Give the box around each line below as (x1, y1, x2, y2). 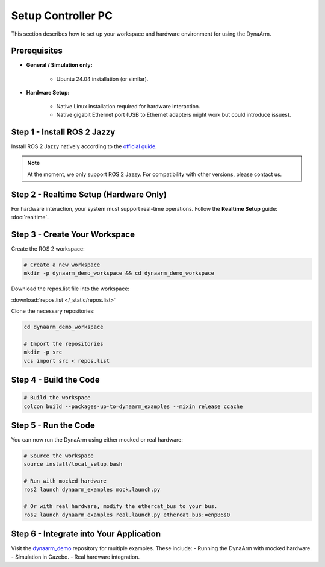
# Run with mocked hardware (23, 478, 107, 484)
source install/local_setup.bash (23, 461, 123, 468)
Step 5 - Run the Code (11, 420, 96, 430)
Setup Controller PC (11, 9, 113, 22)
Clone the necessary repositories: (11, 307, 96, 315)
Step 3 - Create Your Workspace (11, 229, 135, 239)
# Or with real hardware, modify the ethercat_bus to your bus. (23, 503, 218, 510)
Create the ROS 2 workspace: (11, 245, 85, 252)
